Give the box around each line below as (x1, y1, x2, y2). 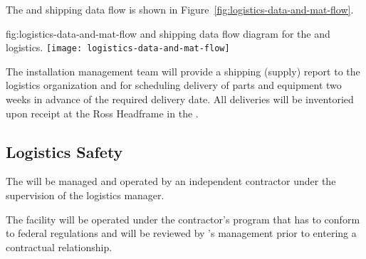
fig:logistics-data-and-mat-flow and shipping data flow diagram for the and (6, 26, 330, 41)
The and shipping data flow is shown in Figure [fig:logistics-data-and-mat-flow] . (6, 2, 354, 16)
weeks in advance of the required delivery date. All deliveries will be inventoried (6, 92, 354, 107)
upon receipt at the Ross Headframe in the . (6, 105, 199, 120)
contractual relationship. (6, 239, 113, 254)
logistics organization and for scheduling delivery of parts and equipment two (6, 78, 342, 92)
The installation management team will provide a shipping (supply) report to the (6, 63, 360, 78)
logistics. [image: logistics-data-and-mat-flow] (6, 40, 230, 55)
